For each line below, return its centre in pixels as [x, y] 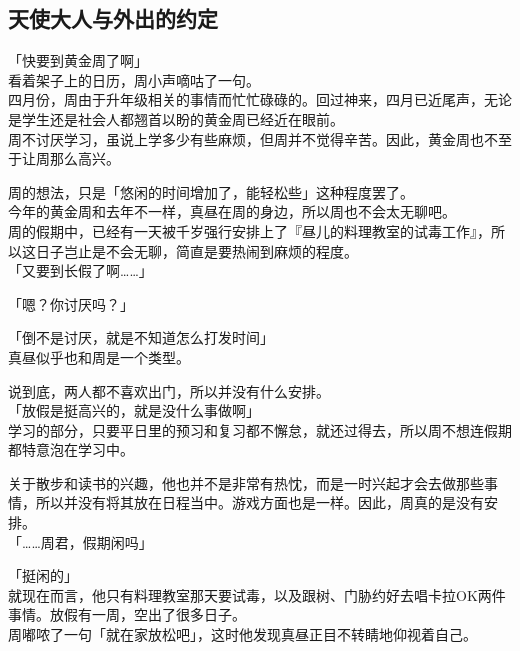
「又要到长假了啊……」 [80, 270]
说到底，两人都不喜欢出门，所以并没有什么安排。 [169, 390]
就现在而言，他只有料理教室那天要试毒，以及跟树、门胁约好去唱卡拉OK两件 [257, 594]
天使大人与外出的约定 [113, 18]
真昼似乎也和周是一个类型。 [99, 356]
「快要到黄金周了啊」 [78, 60]
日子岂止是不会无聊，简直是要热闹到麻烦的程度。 [196, 250]
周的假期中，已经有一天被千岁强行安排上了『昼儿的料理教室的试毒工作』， [249, 230]
